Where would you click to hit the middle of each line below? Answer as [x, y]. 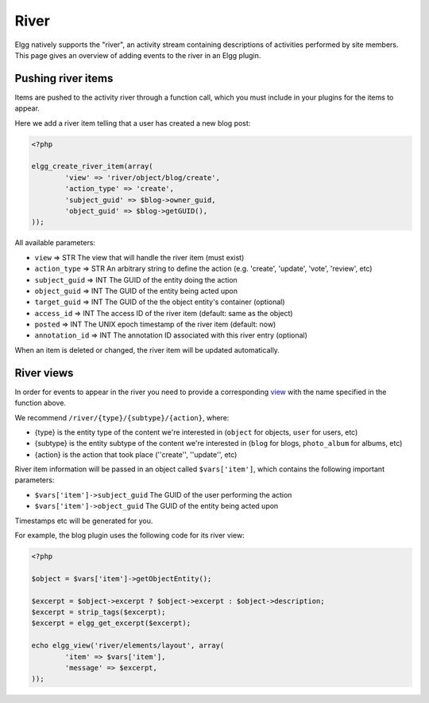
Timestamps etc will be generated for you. [84, 521]
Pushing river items [64, 78]
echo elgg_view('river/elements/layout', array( [128, 646]
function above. [41, 403]
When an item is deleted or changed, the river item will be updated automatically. [147, 350]
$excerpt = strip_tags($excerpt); [99, 612]
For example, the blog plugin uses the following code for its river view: [130, 535]
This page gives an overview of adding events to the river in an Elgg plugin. [138, 55]
